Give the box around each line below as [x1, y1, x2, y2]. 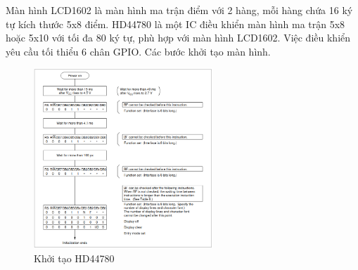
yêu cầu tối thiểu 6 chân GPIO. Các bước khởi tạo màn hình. [6, 44, 271, 58]
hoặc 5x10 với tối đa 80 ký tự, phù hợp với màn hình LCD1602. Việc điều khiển [6, 30, 351, 45]
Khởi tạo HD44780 [34, 251, 115, 266]
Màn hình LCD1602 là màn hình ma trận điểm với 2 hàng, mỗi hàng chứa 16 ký [6, 3, 353, 17]
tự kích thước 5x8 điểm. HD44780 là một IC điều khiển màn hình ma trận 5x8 [6, 16, 345, 31]
